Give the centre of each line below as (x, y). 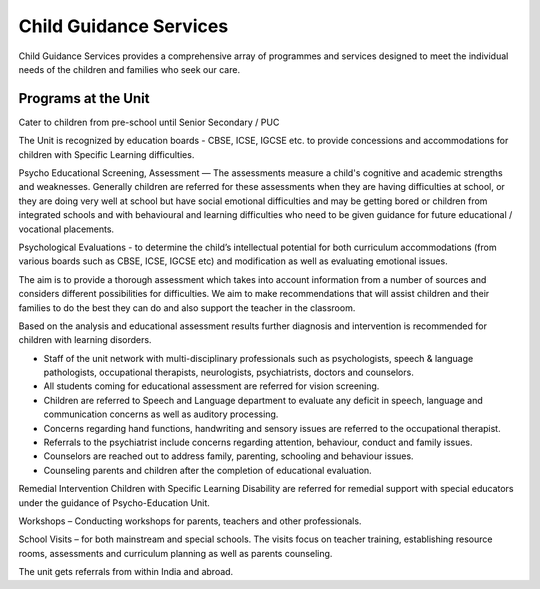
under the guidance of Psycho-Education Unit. (114, 502)
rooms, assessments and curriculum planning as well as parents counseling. (175, 553)
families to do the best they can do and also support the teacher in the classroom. (187, 307)
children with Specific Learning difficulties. (106, 154)
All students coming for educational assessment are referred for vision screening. (211, 386)
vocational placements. (66, 229)
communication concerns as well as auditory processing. (161, 414)
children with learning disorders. (85, 340)
